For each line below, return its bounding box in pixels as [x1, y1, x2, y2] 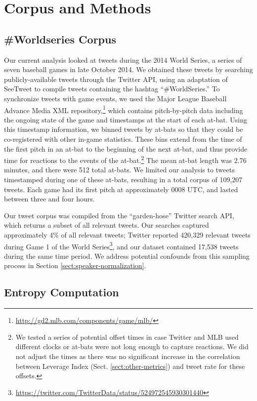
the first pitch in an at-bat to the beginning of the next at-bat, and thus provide [4, 143, 248, 154]
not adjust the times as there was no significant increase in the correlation [15, 351, 240, 361]
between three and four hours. [4, 194, 95, 204]
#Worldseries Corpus [4, 31, 116, 46]
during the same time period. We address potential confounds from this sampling [4, 250, 250, 261]
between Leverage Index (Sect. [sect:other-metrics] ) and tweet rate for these [15, 361, 245, 371]
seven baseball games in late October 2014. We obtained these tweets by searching [4, 64, 253, 75]
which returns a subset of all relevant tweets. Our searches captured [4, 220, 209, 230]
